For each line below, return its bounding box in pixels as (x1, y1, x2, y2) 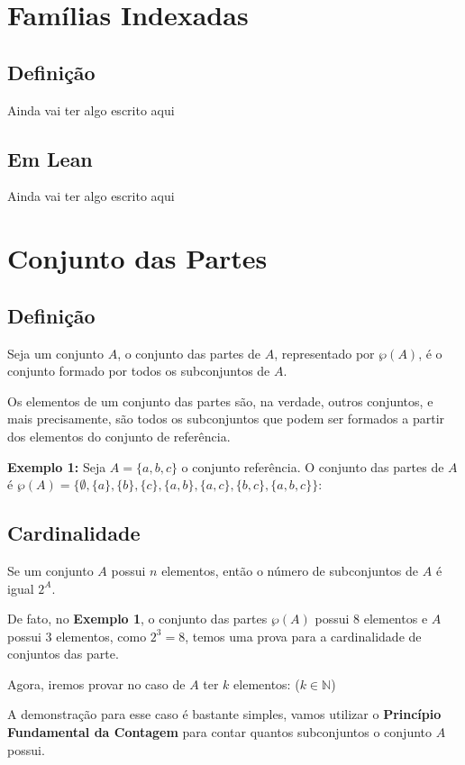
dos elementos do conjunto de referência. (7, 426, 231, 445)
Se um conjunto (7, 560, 94, 579)
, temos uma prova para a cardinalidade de (185, 626, 422, 645)
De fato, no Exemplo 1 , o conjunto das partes (7, 609, 268, 628)
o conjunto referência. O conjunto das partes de (181, 457, 444, 476)
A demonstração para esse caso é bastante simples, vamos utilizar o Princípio (7, 705, 442, 724)
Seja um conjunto (7, 343, 104, 362)
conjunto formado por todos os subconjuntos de (7, 361, 270, 380)
